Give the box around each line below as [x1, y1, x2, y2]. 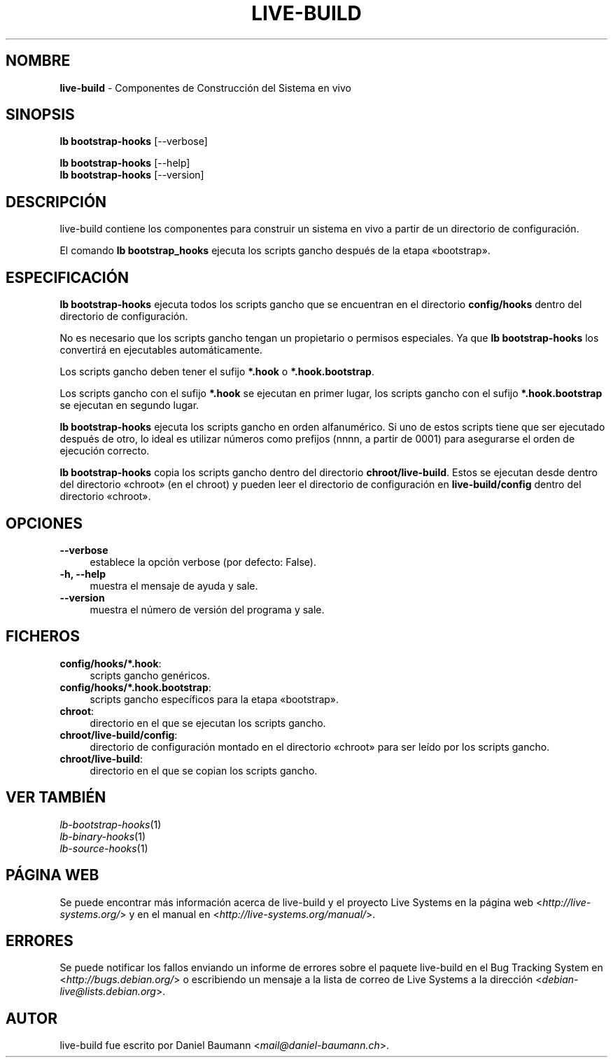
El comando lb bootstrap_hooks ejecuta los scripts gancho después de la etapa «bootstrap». [59, 244, 491, 257]
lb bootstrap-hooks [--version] [59, 169, 204, 181]
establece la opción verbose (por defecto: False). [90, 555, 316, 568]
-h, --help [59, 567, 106, 580]
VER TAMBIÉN [6, 788, 106, 807]
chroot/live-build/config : [59, 728, 178, 741]
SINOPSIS [6, 106, 75, 124]
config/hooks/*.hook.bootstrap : [59, 681, 211, 693]
